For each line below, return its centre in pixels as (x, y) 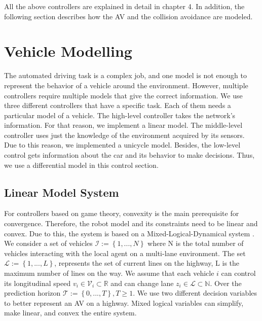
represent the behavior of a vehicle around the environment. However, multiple (126, 85)
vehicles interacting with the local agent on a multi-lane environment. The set (125, 253)
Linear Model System (62, 192)
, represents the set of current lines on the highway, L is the (147, 263)
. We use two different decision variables (195, 293)
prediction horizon (32, 293)
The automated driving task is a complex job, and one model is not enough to (125, 75)
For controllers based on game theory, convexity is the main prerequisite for (122, 213)
